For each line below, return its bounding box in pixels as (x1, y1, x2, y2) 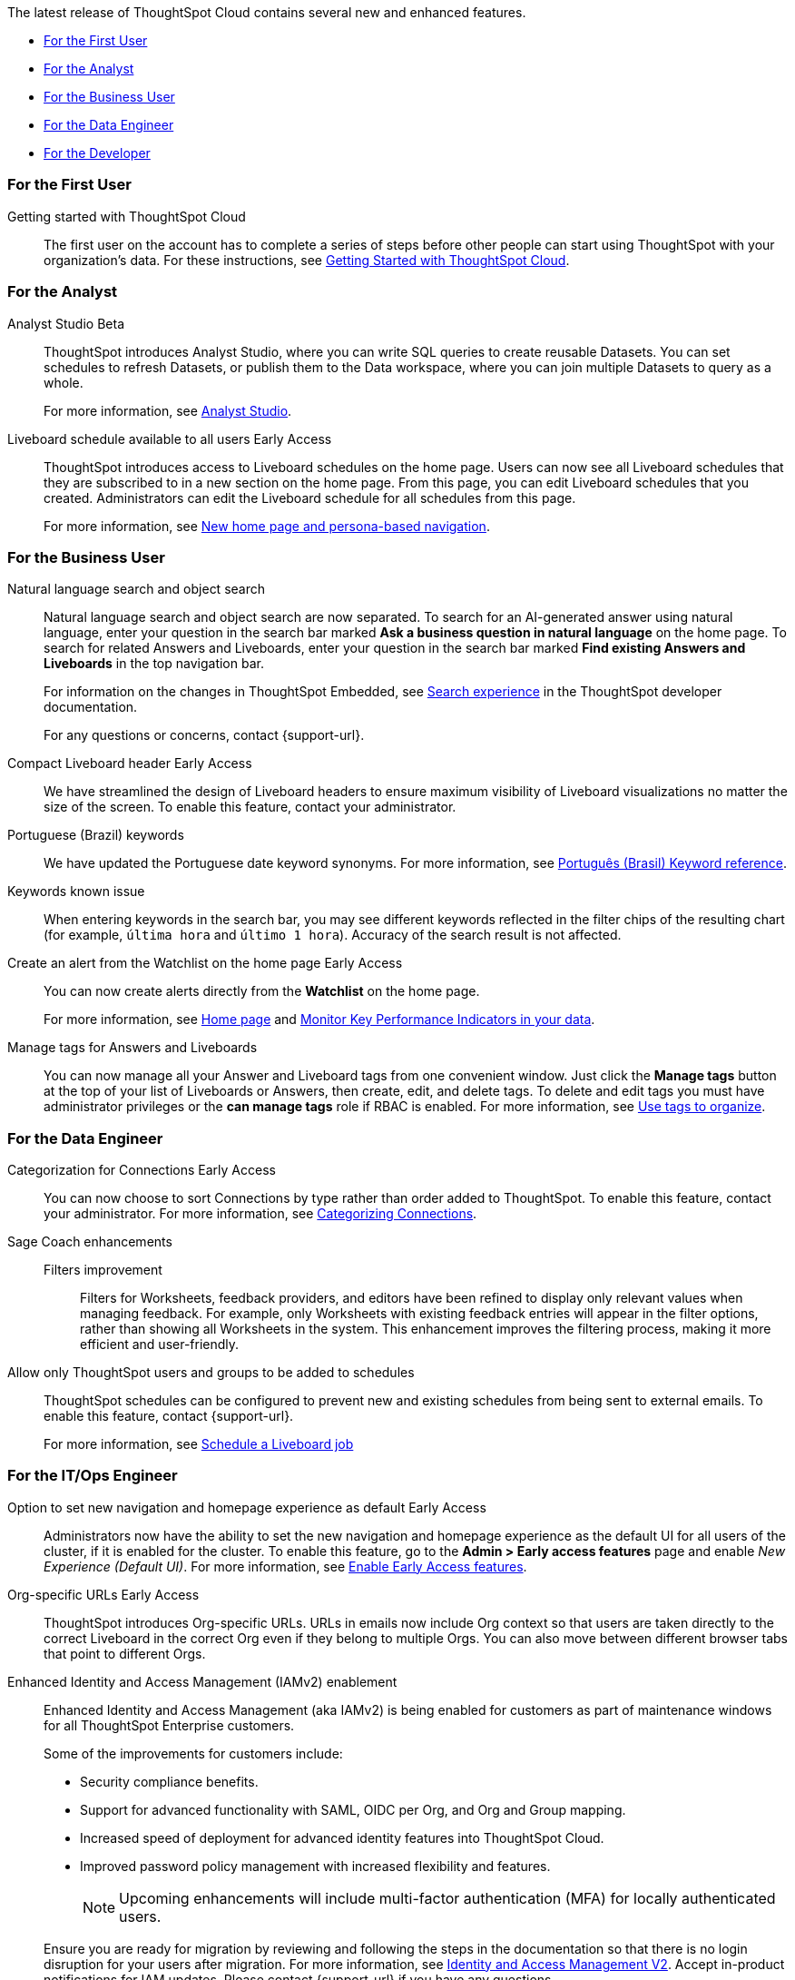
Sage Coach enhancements (7, 1234, 172, 1249)
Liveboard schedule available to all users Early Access (7, 430, 332, 447)
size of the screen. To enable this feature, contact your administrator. (44, 799, 456, 815)
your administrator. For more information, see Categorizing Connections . (44, 1206, 477, 1221)
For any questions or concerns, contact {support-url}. (44, 727, 365, 744)
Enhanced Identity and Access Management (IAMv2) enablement (7, 1673, 397, 1689)
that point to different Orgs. (44, 1645, 206, 1661)
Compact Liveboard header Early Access (7, 755, 252, 772)
